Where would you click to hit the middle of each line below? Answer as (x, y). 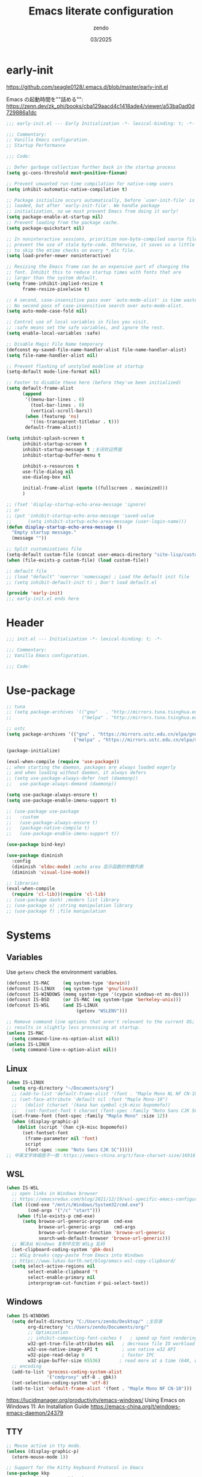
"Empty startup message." (44, 532)
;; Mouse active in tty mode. (44, 1446)
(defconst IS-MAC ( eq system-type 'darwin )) (68, 983)
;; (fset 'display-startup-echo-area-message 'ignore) (76, 505)
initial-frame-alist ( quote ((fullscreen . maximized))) (95, 488)
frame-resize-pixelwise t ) (56, 289)
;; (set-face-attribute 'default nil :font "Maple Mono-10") (90, 1099)
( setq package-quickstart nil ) (45, 228)
